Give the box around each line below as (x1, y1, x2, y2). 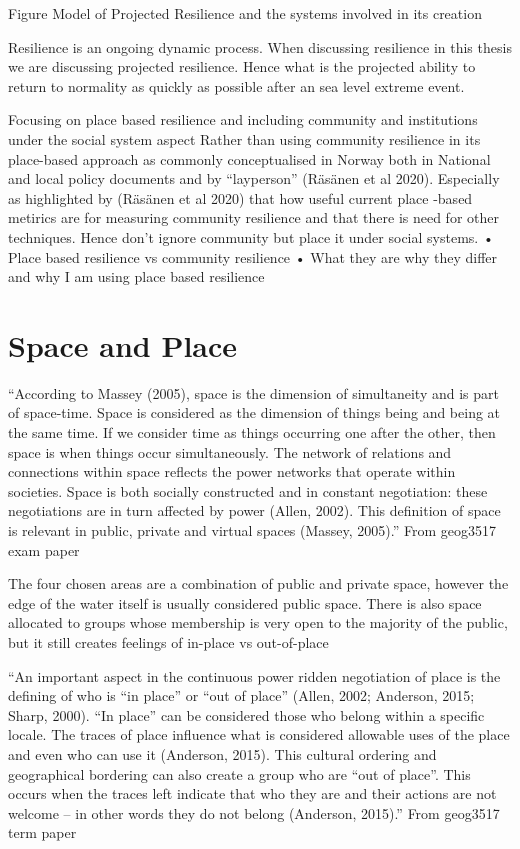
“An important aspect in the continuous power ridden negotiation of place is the (8, 665, 501, 686)
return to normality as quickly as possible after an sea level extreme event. (8, 75, 465, 96)
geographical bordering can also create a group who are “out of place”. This (8, 763, 471, 784)
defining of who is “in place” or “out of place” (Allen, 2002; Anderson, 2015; (8, 685, 475, 706)
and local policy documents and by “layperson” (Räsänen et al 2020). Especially (8, 168, 500, 189)
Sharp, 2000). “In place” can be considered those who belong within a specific (8, 704, 485, 725)
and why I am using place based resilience (8, 266, 265, 287)
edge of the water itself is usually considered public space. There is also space (8, 592, 482, 613)
